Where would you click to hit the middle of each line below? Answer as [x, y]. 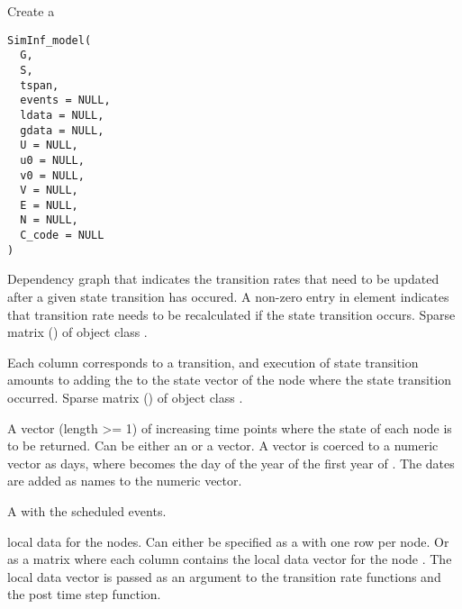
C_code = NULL [62, 236]
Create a [31, 11]
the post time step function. [84, 594]
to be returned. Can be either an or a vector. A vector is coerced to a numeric [223, 445]
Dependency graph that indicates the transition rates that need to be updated [223, 279]
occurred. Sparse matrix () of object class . [125, 397]
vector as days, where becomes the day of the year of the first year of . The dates [231, 463]
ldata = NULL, [62, 115]
